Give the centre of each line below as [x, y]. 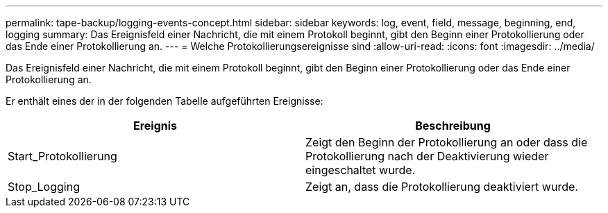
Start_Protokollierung [62, 156]
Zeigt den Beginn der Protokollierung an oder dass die [447, 142]
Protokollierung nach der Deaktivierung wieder [427, 156]
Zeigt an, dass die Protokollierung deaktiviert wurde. [442, 187]
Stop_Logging [44, 187]
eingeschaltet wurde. [361, 170]
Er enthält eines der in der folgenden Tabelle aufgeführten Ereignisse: [164, 101]
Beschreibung [453, 126]
